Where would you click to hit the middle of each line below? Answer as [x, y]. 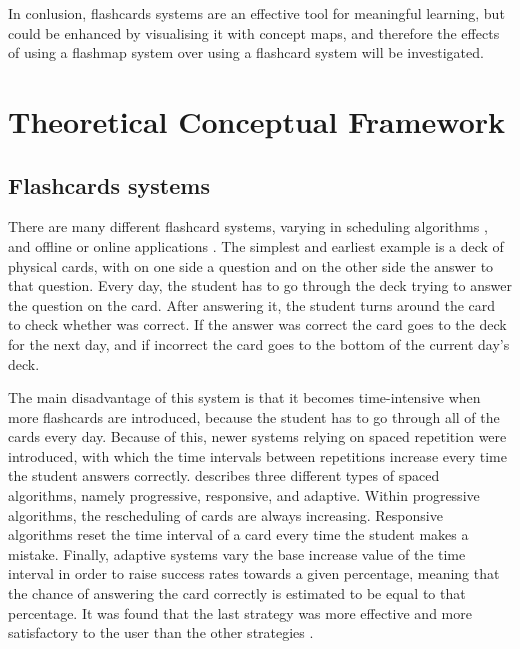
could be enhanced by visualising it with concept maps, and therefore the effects [254, 32]
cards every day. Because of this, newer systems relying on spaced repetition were [257, 436]
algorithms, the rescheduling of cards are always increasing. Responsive [225, 514]
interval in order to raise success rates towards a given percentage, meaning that [254, 573]
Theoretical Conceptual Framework [257, 120]
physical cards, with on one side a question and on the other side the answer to [251, 265]
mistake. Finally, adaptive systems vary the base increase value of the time [237, 553]
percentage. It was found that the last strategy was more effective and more [240, 612]
